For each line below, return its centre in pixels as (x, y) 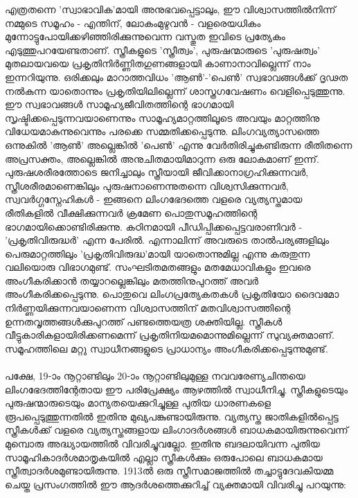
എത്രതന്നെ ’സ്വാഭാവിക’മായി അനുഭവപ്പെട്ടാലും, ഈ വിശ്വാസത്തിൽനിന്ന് (170, 9)
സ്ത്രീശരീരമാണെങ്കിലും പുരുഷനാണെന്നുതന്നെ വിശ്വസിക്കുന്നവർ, (147, 185)
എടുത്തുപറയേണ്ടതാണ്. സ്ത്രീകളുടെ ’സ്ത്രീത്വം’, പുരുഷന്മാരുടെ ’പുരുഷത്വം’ (162, 50)
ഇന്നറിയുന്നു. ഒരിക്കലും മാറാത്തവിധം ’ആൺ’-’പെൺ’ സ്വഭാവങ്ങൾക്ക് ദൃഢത (177, 77)
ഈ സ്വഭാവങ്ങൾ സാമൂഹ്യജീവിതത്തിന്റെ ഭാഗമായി (119, 104)
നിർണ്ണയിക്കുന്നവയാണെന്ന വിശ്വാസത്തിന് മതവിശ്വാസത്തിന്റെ (148, 308)
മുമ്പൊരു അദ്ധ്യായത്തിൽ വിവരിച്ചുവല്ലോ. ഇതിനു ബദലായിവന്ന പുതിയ (162, 443)
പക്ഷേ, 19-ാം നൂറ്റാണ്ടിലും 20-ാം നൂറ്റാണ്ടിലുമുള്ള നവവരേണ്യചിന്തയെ (155, 376)
